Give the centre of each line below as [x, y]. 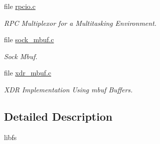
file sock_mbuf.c [29, 39]
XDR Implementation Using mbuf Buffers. [68, 89]
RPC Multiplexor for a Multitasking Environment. [80, 23]
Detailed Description [58, 116]
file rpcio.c [20, 6]
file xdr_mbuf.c [28, 73]
